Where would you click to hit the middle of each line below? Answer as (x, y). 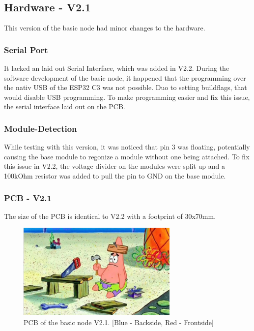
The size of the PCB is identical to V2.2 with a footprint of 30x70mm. (110, 216)
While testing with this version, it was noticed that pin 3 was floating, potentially (127, 147)
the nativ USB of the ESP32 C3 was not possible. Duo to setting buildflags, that (126, 87)
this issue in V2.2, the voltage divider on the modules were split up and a (115, 166)
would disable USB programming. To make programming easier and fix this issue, (127, 97)
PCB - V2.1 (28, 197)
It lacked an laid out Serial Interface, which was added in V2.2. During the (117, 68)
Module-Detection (41, 128)
